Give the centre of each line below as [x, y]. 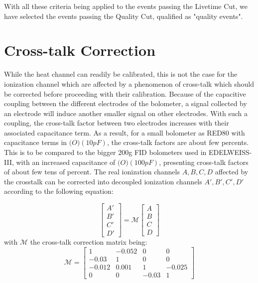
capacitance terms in [36, 142]
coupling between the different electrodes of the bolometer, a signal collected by [126, 103]
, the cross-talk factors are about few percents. [178, 142]
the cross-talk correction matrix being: [89, 242]
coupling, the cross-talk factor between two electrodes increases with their [117, 123]
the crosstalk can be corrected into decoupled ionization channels [103, 181]
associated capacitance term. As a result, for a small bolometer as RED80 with [125, 132]
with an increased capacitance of [66, 162]
